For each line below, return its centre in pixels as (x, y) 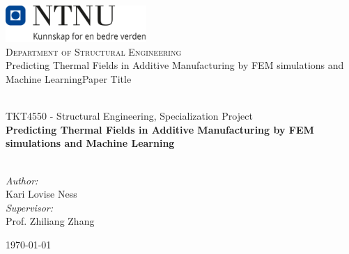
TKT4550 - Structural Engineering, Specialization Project (129, 116)
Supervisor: (29, 207)
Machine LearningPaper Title (69, 78)
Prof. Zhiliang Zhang (50, 221)
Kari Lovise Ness (41, 194)
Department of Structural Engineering (94, 51)
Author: (22, 180)
